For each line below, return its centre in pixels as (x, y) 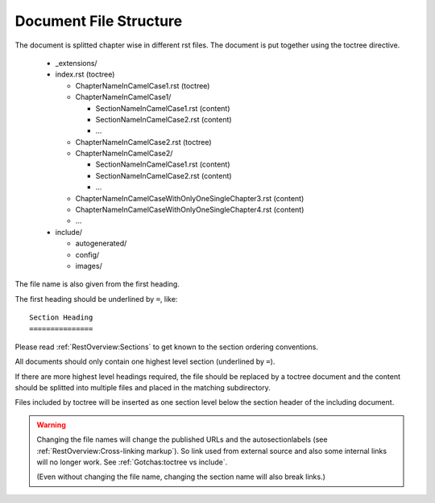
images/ (89, 266)
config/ (87, 254)
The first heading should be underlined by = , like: (96, 299)
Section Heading (61, 317)
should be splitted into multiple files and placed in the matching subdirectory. (143, 388)
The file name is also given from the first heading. (97, 284)
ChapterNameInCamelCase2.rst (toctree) (144, 142)
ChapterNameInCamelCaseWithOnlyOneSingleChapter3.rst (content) (190, 198)
